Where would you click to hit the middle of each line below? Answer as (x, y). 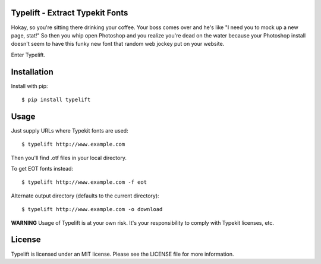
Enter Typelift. (28, 55)
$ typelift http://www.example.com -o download (92, 209)
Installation (32, 72)
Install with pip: (29, 86)
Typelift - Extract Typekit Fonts (70, 13)
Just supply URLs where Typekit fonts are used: (70, 130)
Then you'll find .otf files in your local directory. (69, 158)
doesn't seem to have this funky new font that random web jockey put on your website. (118, 44)
